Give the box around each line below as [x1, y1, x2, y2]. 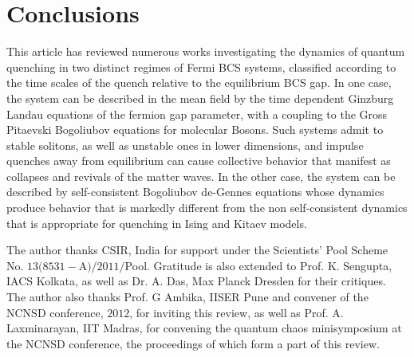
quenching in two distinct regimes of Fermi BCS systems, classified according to [6, 58, 396, 75]
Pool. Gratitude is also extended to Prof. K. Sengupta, [124, 257, 392, 273]
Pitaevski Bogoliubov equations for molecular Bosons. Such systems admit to [6, 121, 384, 138]
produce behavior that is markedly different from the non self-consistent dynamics [6, 199, 408, 216]
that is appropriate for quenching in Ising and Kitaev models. [6, 214, 307, 231]
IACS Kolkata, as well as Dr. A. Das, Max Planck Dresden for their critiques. [6, 273, 386, 289]
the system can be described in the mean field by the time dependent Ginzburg [6, 89, 394, 106]
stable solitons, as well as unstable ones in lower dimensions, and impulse [6, 136, 364, 153]
